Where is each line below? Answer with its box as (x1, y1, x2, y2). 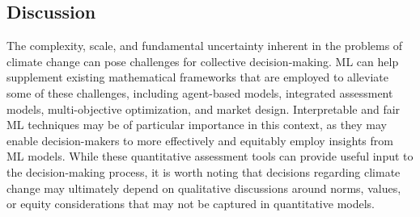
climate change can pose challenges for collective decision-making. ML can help (6, 52, 399, 69)
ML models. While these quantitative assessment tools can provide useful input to (6, 148, 414, 165)
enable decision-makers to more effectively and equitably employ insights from (6, 131, 393, 148)
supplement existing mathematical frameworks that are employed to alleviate (6, 69, 389, 86)
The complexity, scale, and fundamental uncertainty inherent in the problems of (6, 37, 403, 54)
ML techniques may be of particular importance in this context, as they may (6, 116, 387, 133)
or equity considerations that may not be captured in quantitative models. (6, 195, 375, 212)
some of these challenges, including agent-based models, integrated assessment (6, 84, 393, 101)
